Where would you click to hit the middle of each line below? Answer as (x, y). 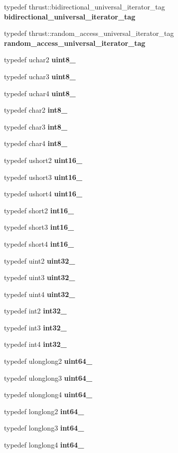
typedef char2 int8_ (36, 110)
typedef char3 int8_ (36, 126)
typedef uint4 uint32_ (40, 294)
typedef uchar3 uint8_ (40, 76)
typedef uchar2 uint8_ (40, 60)
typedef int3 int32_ (35, 327)
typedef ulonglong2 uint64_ (48, 361)
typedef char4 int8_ (36, 143)
